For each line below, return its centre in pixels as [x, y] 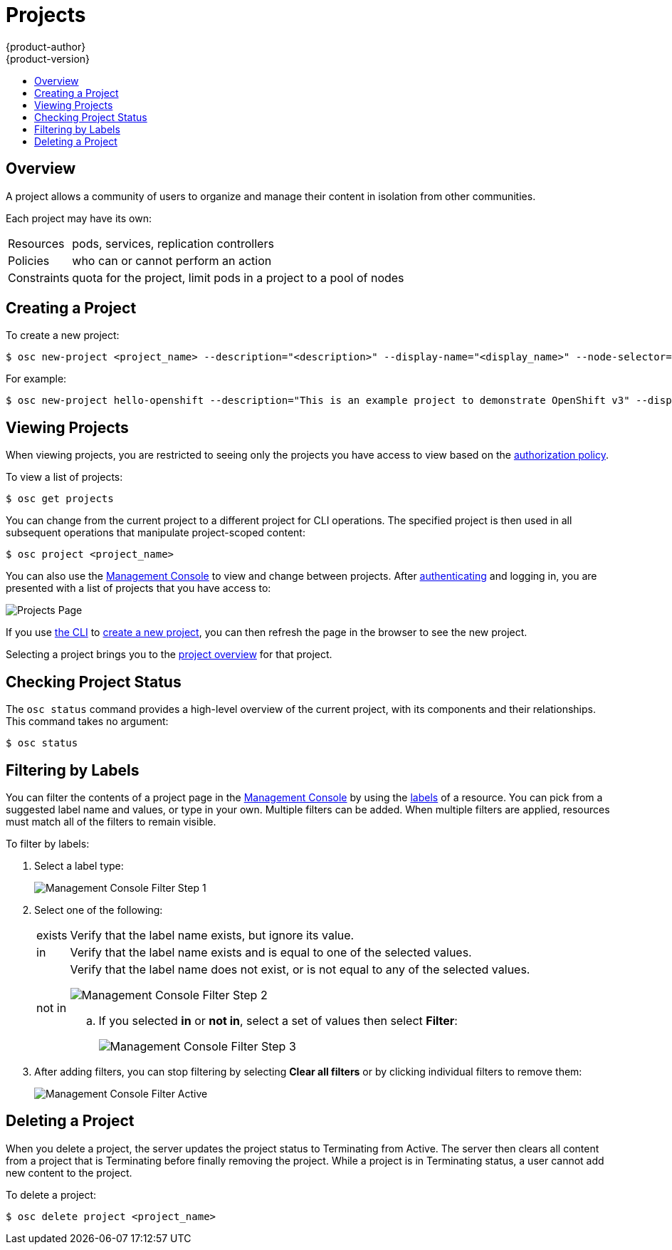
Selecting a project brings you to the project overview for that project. [169, 655]
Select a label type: [79, 865]
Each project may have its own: [79, 218]
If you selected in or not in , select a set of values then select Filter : [278, 1020]
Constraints [39, 277]
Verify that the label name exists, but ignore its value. [212, 935]
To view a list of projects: [64, 477]
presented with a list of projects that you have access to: [138, 588]
